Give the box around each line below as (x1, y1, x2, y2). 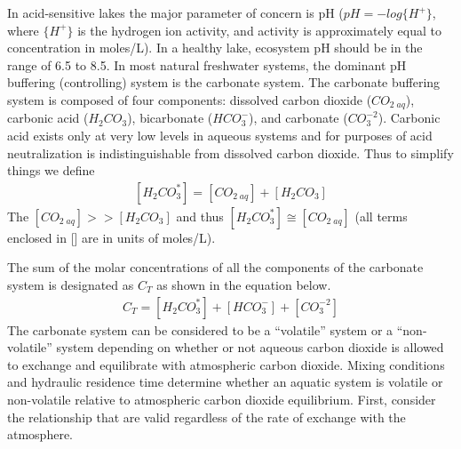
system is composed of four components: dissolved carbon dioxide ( (7, 90, 372, 108)
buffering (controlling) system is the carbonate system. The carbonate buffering (7, 73, 441, 92)
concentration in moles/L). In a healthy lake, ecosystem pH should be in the (7, 38, 423, 57)
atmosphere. (7, 425, 74, 444)
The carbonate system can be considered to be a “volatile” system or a (7, 320, 393, 339)
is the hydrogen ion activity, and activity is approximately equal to (77, 20, 441, 39)
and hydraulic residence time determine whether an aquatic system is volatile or (7, 373, 443, 391)
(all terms (354, 206, 408, 225)
